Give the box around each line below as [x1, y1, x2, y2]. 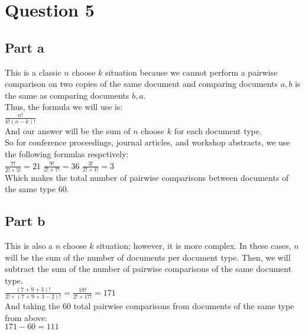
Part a [5, 38, 44, 56]
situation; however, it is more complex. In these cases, [96, 239, 291, 252]
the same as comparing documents [5, 89, 129, 101]
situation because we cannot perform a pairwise [105, 66, 278, 78]
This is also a [5, 239, 53, 252]
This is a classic [5, 66, 61, 78]
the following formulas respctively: [5, 147, 129, 160]
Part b [5, 212, 46, 230]
